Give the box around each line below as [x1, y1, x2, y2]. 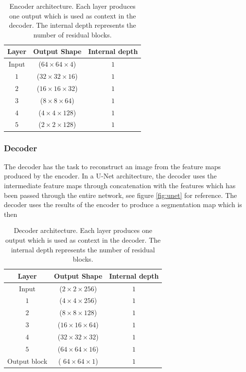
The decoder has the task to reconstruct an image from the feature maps [4, 161, 221, 171]
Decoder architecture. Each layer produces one [14, 225, 152, 235]
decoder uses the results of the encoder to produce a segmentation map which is [4, 199, 242, 210]
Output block [7, 355, 48, 366]
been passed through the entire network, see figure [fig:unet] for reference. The [4, 190, 237, 200]
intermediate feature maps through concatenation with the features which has [4, 180, 236, 190]
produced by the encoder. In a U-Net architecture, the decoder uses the [4, 171, 217, 181]
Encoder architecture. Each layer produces [9, 1, 136, 11]
